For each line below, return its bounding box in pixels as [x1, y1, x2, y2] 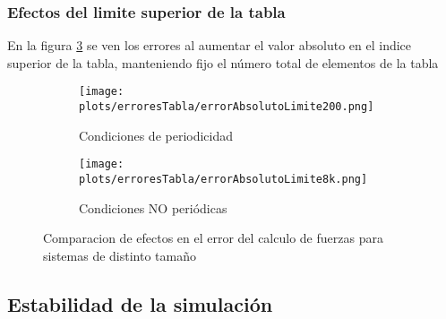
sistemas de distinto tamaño [43, 246, 197, 264]
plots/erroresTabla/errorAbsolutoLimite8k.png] [79, 172, 368, 185]
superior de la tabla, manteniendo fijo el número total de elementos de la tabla [7, 53, 439, 72]
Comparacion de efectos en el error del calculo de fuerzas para [43, 228, 383, 247]
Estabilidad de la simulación [7, 289, 273, 317]
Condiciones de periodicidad [79, 125, 234, 144]
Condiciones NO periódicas [79, 198, 227, 217]
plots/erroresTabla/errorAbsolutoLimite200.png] [79, 100, 374, 114]
